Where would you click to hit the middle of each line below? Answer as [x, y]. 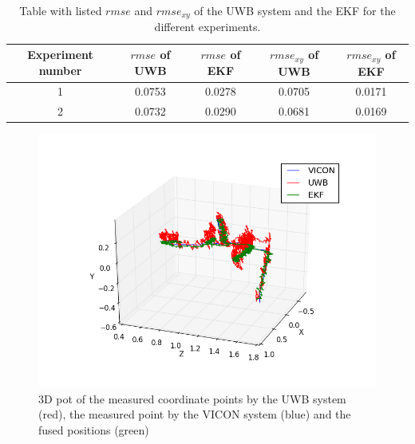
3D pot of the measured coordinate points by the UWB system [192, 398]
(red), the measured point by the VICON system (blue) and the [195, 414]
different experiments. [207, 27]
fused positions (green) [94, 430]
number [60, 71]
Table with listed [61, 10]
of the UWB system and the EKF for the [295, 10]
